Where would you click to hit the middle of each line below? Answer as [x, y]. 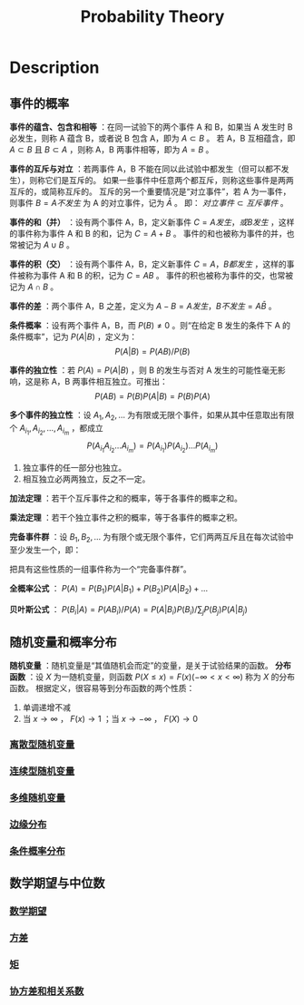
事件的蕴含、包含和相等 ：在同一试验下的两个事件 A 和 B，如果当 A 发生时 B [151, 127]
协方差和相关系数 [47, 990]
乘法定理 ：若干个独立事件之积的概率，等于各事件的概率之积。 [126, 518]
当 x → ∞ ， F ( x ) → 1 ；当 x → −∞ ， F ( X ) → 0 [110, 719]
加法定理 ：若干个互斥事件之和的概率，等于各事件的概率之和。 [126, 498]
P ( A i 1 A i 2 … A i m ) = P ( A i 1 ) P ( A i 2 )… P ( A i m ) [152, 447]
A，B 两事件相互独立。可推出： [109, 381]
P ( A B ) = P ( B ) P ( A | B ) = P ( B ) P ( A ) [152, 396]
